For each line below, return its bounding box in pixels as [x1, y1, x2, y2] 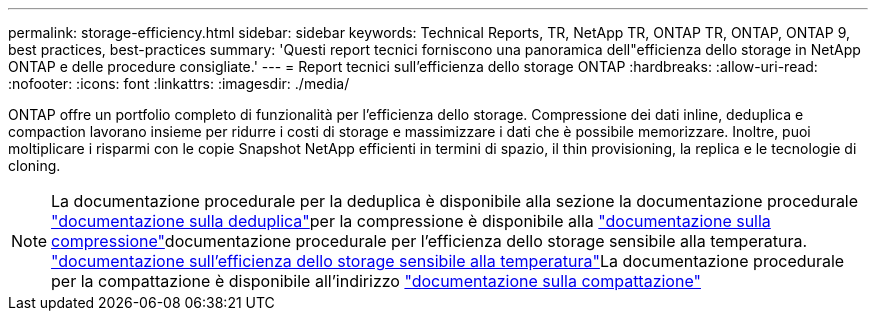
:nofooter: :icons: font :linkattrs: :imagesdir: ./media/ [8, 75, 350, 92]
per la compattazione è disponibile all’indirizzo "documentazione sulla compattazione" [51, 271, 701, 291]
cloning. [8, 157, 61, 174]
